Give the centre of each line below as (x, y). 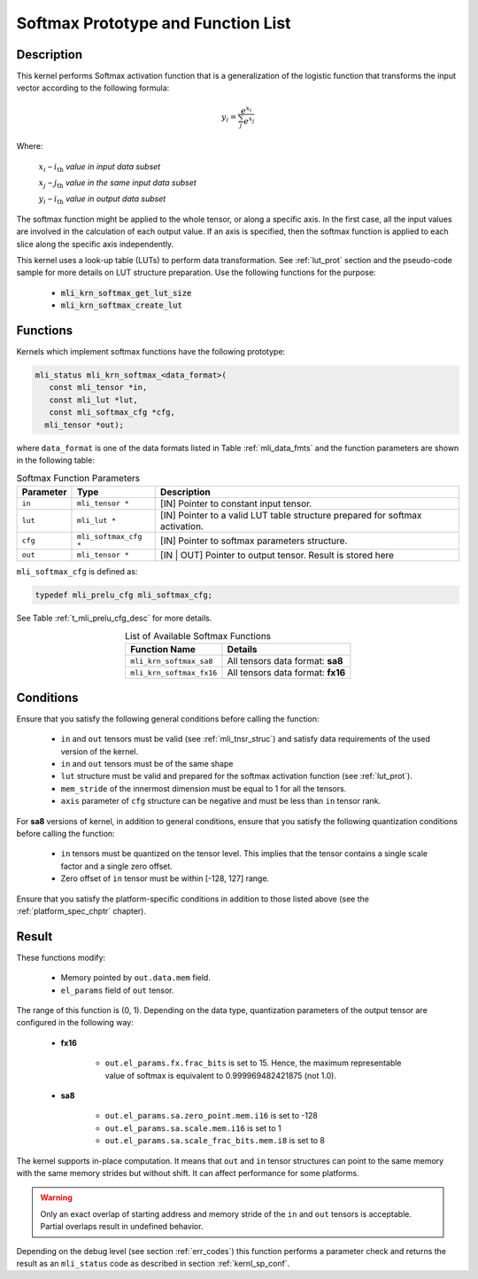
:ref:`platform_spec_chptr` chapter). (81, 911)
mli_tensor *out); (84, 425)
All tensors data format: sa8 (285, 661)
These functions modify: (61, 957)
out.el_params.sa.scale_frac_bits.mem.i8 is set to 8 (215, 1141)
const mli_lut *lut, (94, 400)
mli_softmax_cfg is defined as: (77, 571)
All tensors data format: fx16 (286, 673)
